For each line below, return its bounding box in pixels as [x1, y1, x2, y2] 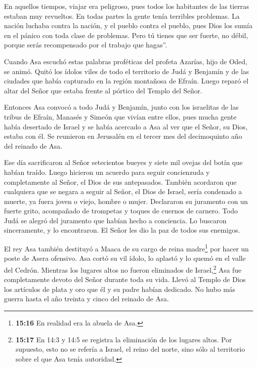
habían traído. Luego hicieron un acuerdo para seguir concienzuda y [4, 166, 210, 177]
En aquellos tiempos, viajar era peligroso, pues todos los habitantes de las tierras [4, 1, 249, 11]
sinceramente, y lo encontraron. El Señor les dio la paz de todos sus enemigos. [4, 225, 240, 235]
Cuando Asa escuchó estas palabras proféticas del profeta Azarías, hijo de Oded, [4, 56, 248, 66]
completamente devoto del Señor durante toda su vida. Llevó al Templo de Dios [4, 274, 246, 285]
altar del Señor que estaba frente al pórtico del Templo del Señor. [4, 85, 203, 95]
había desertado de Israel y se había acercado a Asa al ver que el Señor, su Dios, [4, 121, 248, 131]
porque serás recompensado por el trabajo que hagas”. [4, 40, 167, 50]
